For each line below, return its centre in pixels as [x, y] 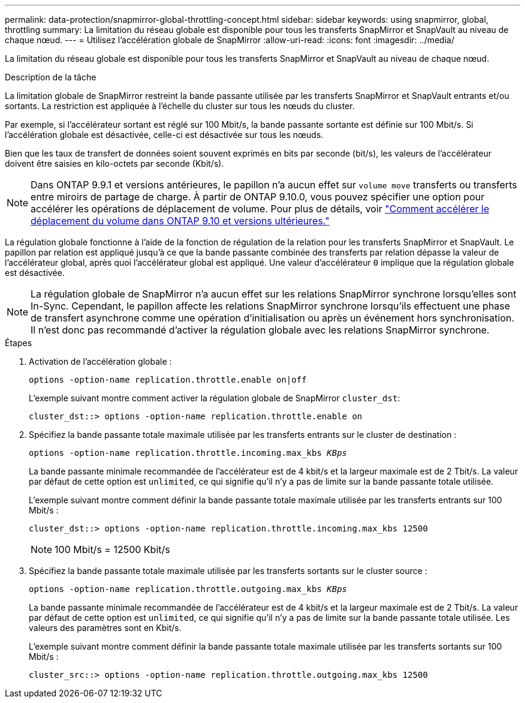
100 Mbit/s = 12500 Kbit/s [112, 549]
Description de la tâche [51, 77]
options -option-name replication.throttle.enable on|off [168, 380]
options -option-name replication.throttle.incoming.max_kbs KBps [188, 453]
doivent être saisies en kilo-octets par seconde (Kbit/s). [114, 163]
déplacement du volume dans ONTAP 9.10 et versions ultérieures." [180, 221]
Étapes [19, 343]
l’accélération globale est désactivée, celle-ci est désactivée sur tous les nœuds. [164, 135]
